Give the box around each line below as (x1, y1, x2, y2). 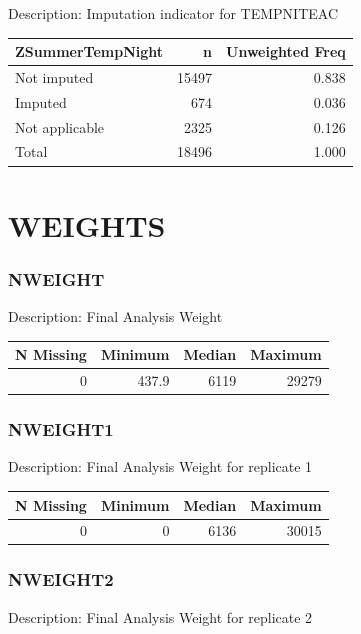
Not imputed (15, 66, 94, 87)
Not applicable (15, 116, 105, 137)
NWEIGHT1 (8, 417, 114, 442)
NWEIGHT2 (8, 567, 114, 592)
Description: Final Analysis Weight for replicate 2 (8, 606, 313, 627)
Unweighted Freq (226, 41, 346, 62)
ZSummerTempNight (15, 41, 164, 62)
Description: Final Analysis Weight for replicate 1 (8, 456, 313, 477)
